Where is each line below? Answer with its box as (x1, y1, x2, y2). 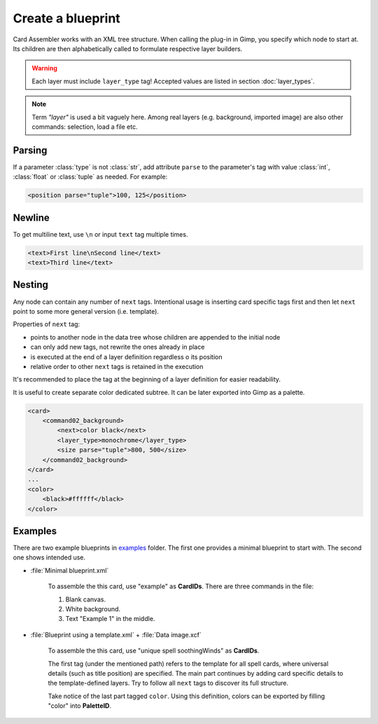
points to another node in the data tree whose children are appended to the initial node (30, 333, 281, 341)
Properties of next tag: (13, 320, 80, 328)
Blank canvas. (65, 595, 106, 604)
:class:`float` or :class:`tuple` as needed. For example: (13, 172, 168, 181)
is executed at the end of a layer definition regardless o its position (30, 352, 223, 361)
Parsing (13, 144, 48, 156)
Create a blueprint (13, 11, 120, 26)
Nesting (13, 279, 49, 291)
